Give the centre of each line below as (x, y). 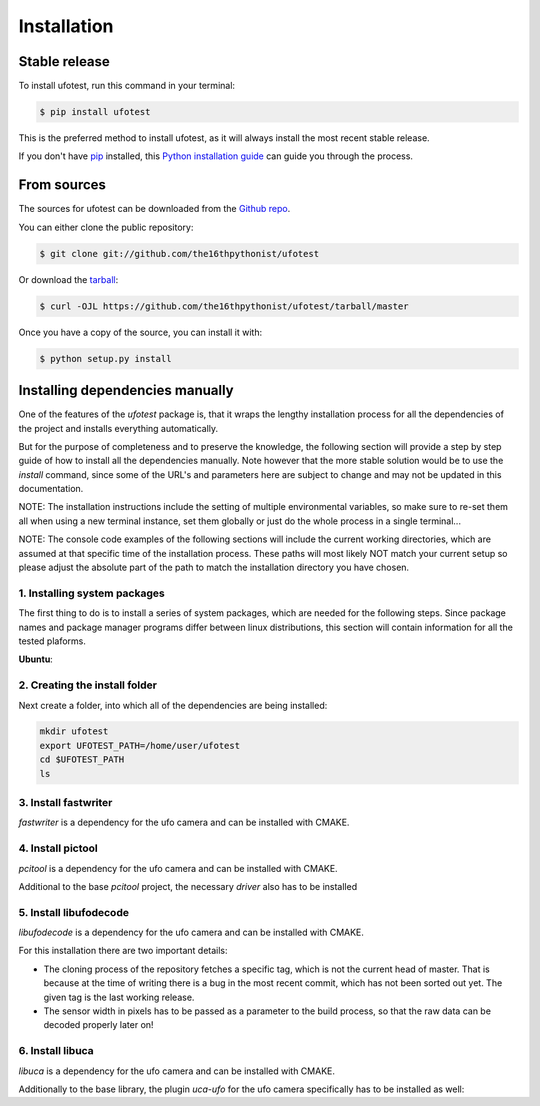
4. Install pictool (58, 848)
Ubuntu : (36, 659)
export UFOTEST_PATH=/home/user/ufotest (139, 745)
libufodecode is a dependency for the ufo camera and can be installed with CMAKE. (191, 932)
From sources (62, 185)
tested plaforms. (52, 641)
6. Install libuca (56, 1051)
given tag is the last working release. (119, 997)
